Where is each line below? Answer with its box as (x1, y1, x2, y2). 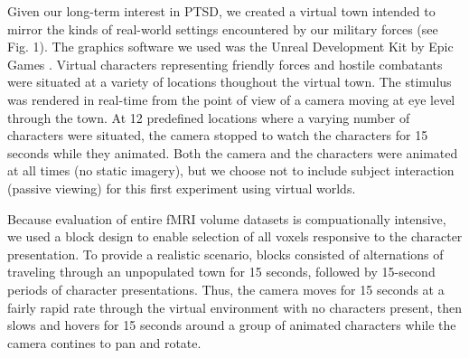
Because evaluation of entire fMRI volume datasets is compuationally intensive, (7, 209, 446, 228)
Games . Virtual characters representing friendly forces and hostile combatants (7, 54, 443, 73)
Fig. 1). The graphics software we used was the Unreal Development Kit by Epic (7, 37, 454, 56)
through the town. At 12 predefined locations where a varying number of (7, 108, 410, 127)
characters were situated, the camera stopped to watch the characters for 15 (7, 126, 428, 145)
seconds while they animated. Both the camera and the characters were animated (7, 143, 458, 162)
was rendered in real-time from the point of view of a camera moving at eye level (7, 89, 455, 108)
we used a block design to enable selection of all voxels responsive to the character (7, 227, 463, 246)
